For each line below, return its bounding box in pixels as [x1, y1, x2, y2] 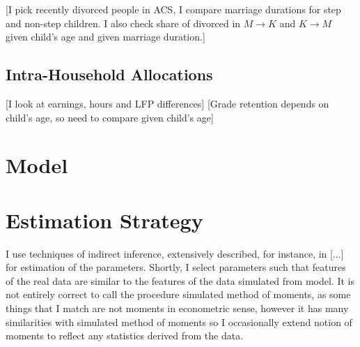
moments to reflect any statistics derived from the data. [6, 328, 244, 343]
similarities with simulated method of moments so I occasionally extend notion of [6, 314, 352, 329]
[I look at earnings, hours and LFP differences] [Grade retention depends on [6, 96, 329, 110]
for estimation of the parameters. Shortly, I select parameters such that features [6, 260, 346, 274]
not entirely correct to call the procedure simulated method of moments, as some [6, 287, 351, 302]
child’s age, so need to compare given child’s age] [6, 110, 214, 124]
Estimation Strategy [6, 205, 203, 234]
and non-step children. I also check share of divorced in [6, 15, 241, 30]
